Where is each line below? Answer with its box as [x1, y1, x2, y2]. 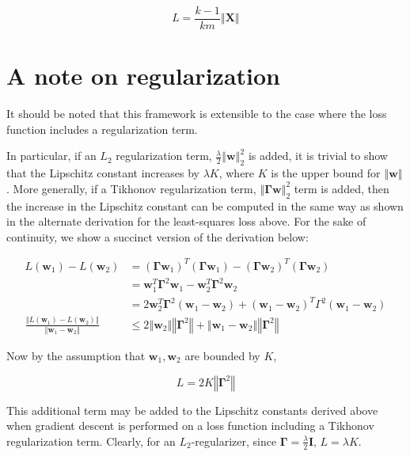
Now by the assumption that [6, 347, 146, 363]
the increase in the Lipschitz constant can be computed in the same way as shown [6, 197, 404, 214]
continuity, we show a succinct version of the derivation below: [6, 228, 309, 245]
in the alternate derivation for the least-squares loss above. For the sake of [6, 213, 366, 230]
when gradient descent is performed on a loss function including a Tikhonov [6, 417, 374, 434]
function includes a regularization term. [6, 120, 198, 137]
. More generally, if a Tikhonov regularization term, [6, 180, 256, 196]
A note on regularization [6, 59, 280, 92]
